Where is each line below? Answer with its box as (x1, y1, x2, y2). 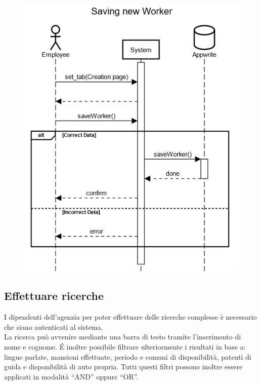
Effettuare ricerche (4, 288, 104, 303)
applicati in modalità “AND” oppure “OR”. (4, 371, 139, 381)
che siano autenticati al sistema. (4, 321, 103, 332)
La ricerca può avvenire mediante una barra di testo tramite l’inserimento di (4, 331, 241, 342)
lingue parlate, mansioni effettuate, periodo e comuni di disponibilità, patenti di (4, 351, 251, 362)
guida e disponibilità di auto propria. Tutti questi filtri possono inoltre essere (4, 361, 243, 372)
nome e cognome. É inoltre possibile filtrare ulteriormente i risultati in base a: (4, 341, 246, 352)
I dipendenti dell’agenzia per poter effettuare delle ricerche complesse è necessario (4, 312, 257, 322)
